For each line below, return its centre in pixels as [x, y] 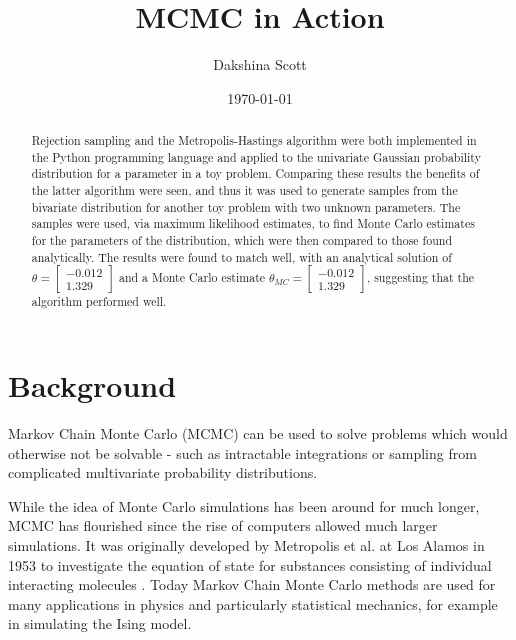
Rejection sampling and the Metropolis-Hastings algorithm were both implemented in [254, 140]
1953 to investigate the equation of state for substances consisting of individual [250, 564]
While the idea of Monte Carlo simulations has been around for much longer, [244, 505]
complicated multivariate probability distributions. [163, 472]
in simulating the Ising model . [100, 623]
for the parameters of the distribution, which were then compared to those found [242, 240]
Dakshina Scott [260, 64]
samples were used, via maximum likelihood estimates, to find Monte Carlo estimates [253, 223]
